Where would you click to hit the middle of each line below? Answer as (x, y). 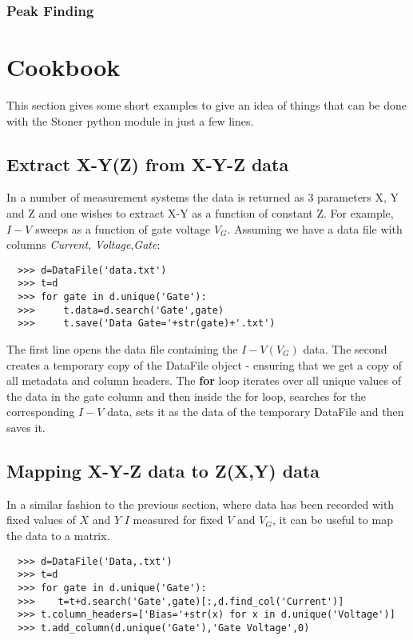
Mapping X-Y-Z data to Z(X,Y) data (163, 470)
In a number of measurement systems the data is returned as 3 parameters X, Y (203, 197)
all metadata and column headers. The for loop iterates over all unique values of (204, 380)
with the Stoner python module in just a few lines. (130, 120)
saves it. (26, 427)
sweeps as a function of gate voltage (123, 228)
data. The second (345, 349)
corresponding (41, 412)
